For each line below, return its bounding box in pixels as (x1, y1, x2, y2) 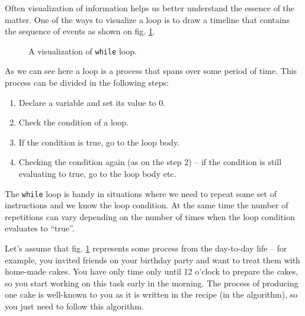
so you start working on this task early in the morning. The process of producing (5, 276, 298, 289)
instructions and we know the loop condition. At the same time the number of (5, 199, 288, 211)
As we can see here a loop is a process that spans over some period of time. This (5, 65, 297, 77)
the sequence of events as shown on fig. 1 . (5, 25, 155, 37)
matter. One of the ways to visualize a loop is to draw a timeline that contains (5, 13, 290, 25)
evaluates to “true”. (5, 222, 75, 234)
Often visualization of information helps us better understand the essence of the (5, 2, 295, 14)
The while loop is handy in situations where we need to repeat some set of (5, 187, 277, 199)
